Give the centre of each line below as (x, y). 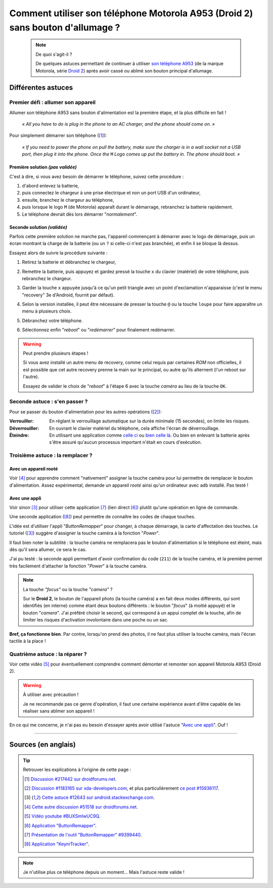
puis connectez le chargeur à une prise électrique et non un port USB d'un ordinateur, (111, 193)
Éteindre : (19, 435)
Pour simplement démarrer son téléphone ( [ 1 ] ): (58, 136)
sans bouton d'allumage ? (65, 27)
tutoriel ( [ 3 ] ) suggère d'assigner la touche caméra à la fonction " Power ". (84, 533)
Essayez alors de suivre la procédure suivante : (58, 253)
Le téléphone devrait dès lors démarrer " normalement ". (80, 214)
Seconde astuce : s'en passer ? (49, 402)
